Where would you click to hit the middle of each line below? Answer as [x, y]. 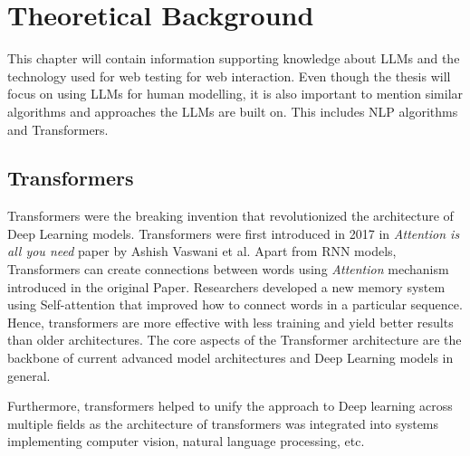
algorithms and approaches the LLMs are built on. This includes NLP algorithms [233, 111]
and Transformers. [58, 129]
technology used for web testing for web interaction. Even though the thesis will [229, 76]
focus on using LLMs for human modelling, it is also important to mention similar [235, 94]
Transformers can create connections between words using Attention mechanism [228, 269]
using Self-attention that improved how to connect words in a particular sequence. [235, 304]
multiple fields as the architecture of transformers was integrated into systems [223, 423]
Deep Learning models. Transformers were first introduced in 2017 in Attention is [234, 233]
